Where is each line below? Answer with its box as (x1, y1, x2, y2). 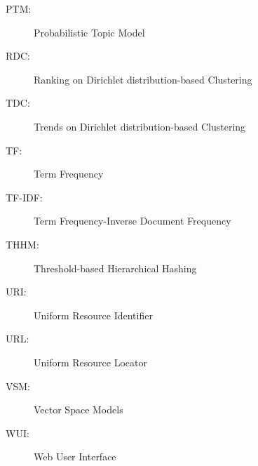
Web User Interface (34, 449, 116, 464)
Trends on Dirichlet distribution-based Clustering (34, 119, 246, 133)
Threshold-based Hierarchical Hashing (34, 260, 197, 275)
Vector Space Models (34, 402, 123, 417)
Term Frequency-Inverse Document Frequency (34, 213, 231, 228)
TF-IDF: (6, 189, 43, 204)
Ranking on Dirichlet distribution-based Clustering (34, 72, 252, 86)
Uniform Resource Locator (34, 354, 147, 369)
